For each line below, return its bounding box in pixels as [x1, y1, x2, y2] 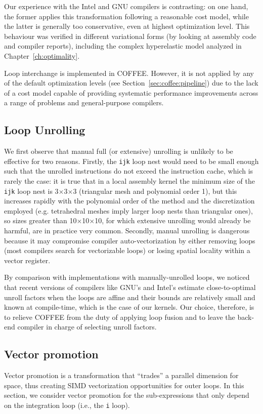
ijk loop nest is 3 [4, 185, 59, 196]
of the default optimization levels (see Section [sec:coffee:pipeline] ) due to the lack [4, 77, 258, 88]
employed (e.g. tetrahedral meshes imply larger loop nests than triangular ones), [4, 205, 253, 216]
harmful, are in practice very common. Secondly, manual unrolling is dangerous [4, 225, 250, 236]
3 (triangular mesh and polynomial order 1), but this [73, 185, 237, 196]
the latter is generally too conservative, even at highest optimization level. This [4, 21, 250, 31]
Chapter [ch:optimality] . [4, 50, 80, 61]
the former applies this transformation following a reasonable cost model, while [4, 11, 249, 21]
